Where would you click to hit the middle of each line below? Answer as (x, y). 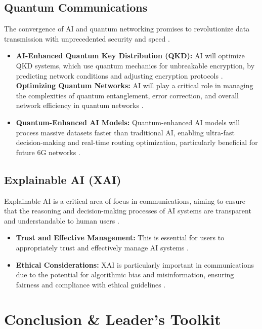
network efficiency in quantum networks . (80, 105)
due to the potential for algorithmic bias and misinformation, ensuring (125, 275)
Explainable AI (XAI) (63, 179)
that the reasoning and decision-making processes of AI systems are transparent (128, 211)
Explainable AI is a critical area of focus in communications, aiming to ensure (125, 200)
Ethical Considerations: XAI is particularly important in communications (135, 264)
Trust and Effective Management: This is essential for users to (120, 237)
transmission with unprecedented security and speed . (87, 38)
